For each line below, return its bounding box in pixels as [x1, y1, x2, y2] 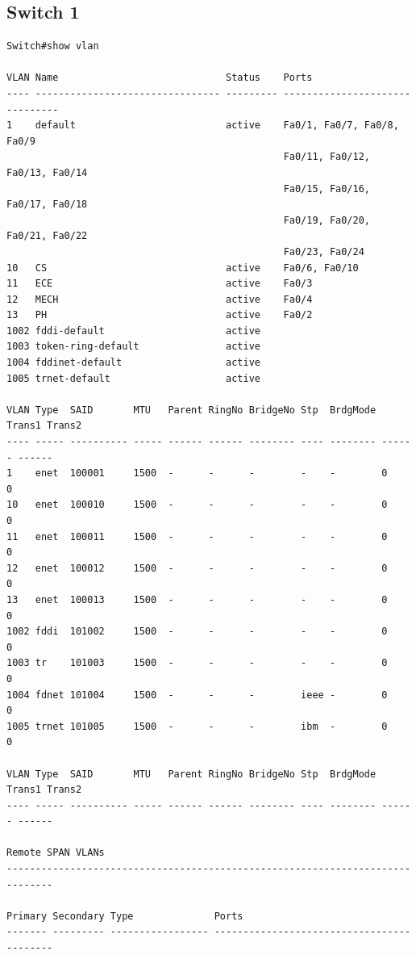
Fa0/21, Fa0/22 [6, 230, 88, 242]
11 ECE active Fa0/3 [6, 278, 313, 290]
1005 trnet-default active [6, 372, 260, 384]
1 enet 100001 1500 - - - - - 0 [6, 467, 388, 480]
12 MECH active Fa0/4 [6, 293, 313, 305]
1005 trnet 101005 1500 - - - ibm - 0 [6, 720, 388, 732]
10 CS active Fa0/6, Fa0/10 [6, 262, 359, 274]
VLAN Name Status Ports [6, 72, 313, 84]
